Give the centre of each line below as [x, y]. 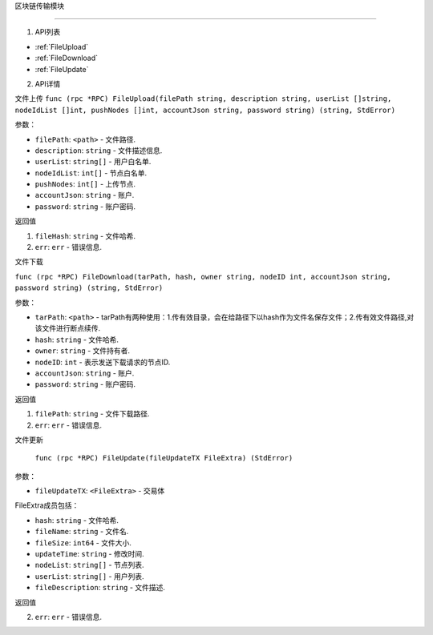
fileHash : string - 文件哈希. [85, 235]
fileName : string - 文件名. [82, 532]
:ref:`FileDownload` [67, 58]
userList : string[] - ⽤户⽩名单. [93, 162]
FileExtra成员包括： [47, 505]
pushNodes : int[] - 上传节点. [85, 184]
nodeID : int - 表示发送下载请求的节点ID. [103, 362]
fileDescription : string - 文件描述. [100, 588]
